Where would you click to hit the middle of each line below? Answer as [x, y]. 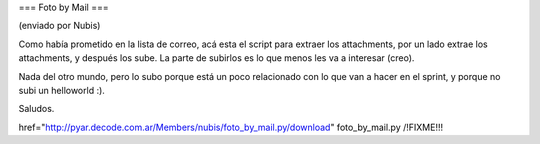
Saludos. [36, 109]
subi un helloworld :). [61, 90]
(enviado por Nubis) [59, 26]
